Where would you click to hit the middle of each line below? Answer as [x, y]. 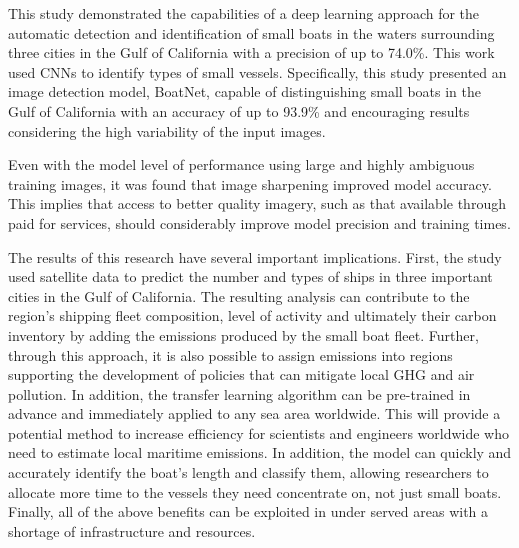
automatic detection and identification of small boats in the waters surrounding [251, 32]
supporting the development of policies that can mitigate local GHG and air [241, 374]
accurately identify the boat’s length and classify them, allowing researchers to [248, 472]
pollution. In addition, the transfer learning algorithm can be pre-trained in [239, 393]
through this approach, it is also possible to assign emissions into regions [230, 354]
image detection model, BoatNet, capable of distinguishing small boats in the [245, 91]
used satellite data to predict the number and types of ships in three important [250, 276]
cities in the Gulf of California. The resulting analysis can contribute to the [239, 295]
